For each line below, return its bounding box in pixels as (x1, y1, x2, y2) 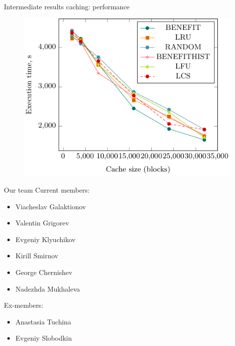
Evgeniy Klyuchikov (15, 234, 76, 244)
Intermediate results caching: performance (4, 1, 130, 11)
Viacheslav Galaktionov (15, 201, 86, 211)
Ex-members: (4, 300, 44, 310)
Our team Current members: (4, 185, 90, 195)
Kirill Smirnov (15, 250, 59, 261)
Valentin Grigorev (15, 218, 69, 228)
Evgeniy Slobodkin (15, 333, 72, 343)
